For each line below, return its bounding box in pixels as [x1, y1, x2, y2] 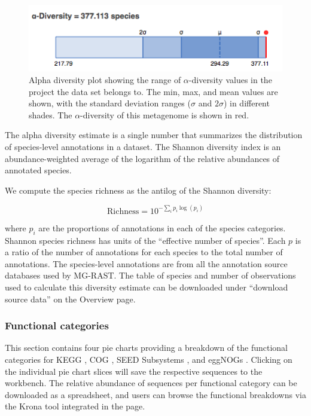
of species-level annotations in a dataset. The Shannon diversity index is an [5, 140, 281, 153]
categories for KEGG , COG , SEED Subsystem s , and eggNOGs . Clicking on [5, 353, 292, 366]
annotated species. [5, 164, 72, 176]
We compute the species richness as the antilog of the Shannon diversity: [5, 183, 272, 196]
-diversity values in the [188, 74, 272, 86]
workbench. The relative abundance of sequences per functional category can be [5, 377, 297, 389]
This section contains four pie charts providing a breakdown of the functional [5, 341, 288, 354]
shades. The [29, 108, 72, 121]
